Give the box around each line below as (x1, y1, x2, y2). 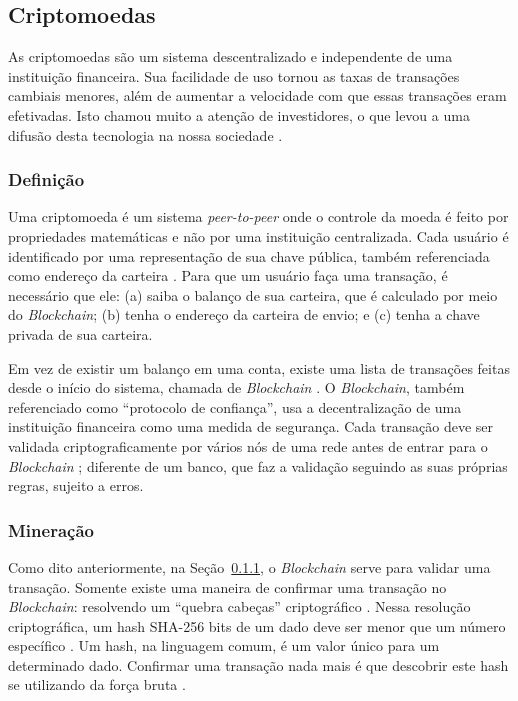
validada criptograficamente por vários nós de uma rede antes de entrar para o (8, 435, 488, 456)
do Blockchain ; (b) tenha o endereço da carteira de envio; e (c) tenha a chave (8, 304, 480, 325)
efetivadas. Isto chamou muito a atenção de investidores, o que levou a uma (8, 104, 470, 125)
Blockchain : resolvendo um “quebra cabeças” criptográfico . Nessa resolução (8, 596, 471, 617)
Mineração (8, 517, 94, 542)
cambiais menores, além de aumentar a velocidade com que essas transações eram (8, 85, 507, 106)
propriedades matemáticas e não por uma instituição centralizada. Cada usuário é (8, 225, 509, 246)
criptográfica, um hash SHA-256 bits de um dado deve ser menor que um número (8, 615, 506, 636)
